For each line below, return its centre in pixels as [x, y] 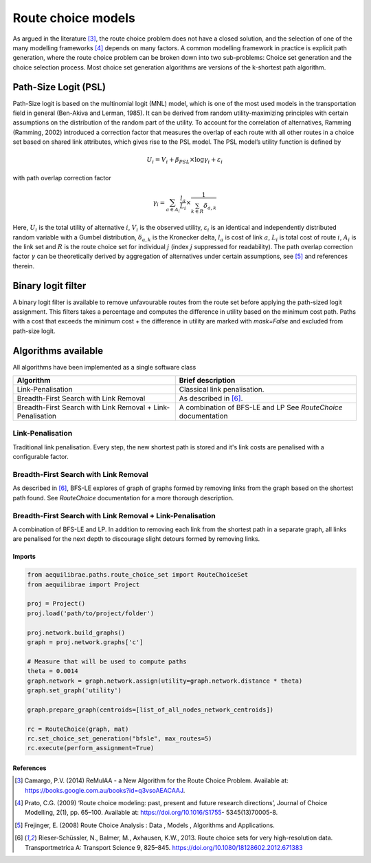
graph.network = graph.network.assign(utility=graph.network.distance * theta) [165, 681]
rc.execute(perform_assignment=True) [91, 748]
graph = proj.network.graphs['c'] [85, 642]
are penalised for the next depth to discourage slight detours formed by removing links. [136, 539]
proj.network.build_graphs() [76, 632]
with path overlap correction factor [62, 178]
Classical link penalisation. [222, 390]
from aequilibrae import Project [83, 584]
